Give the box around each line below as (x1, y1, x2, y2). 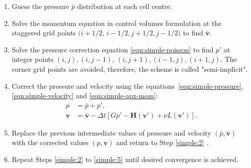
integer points (11, 54, 54, 64)
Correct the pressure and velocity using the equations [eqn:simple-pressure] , (11, 80, 244, 91)
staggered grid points (11, 27, 76, 38)
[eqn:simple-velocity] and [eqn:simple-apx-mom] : (11, 90, 158, 101)
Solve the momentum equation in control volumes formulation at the (11, 17, 222, 28)
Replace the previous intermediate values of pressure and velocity (11, 127, 211, 138)
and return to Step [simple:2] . (116, 137, 209, 148)
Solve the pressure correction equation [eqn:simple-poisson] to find (11, 44, 214, 54)
